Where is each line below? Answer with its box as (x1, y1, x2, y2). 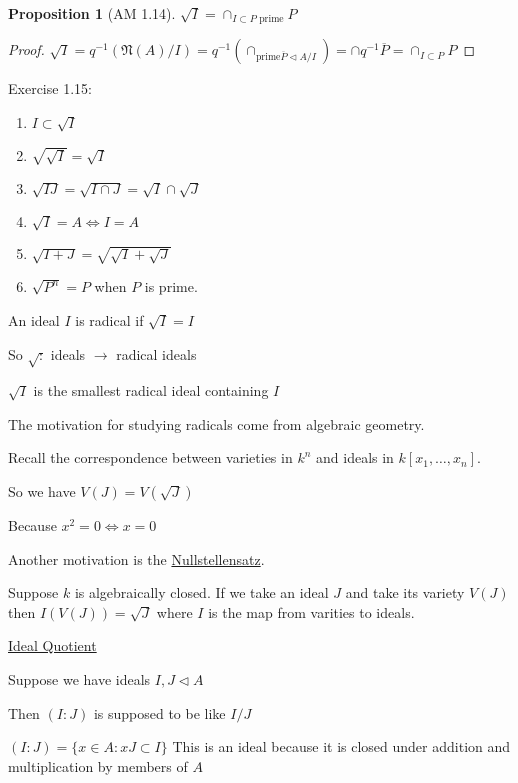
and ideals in (316, 447, 394, 468)
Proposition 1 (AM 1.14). (8, 3, 176, 23)
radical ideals (116, 343, 197, 364)
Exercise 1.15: (8, 78, 92, 99)
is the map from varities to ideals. (208, 601, 415, 622)
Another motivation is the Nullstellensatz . (8, 548, 265, 569)
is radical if (75, 309, 144, 330)
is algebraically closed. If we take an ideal (74, 582, 329, 603)
